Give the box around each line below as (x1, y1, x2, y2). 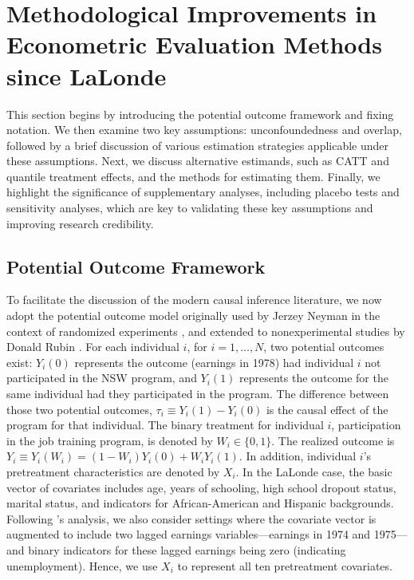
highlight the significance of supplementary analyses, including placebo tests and (6, 183, 400, 200)
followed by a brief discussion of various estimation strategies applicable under (6, 136, 389, 153)
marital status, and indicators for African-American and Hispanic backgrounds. (6, 495, 394, 511)
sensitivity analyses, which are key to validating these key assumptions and (6, 199, 373, 216)
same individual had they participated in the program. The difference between (6, 385, 389, 402)
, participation (331, 416, 401, 433)
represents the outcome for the (239, 369, 388, 386)
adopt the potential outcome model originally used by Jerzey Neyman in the (6, 307, 380, 324)
